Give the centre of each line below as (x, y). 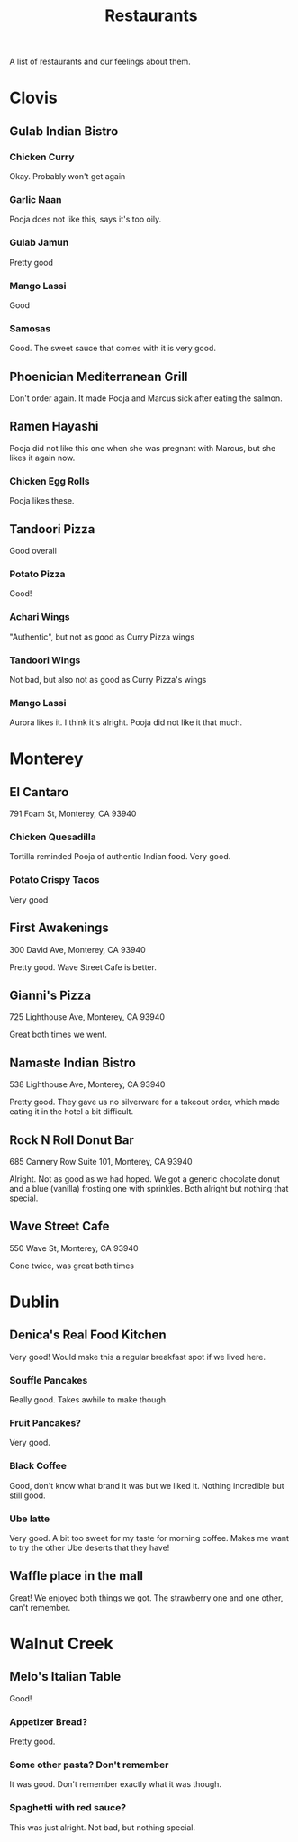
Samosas (30, 328)
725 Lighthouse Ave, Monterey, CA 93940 (87, 1017)
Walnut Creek (62, 1644)
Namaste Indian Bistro (73, 1062)
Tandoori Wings (45, 660)
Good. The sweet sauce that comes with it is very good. (113, 349)
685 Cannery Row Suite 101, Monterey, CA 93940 (101, 1162)
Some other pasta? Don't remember (89, 1765)
